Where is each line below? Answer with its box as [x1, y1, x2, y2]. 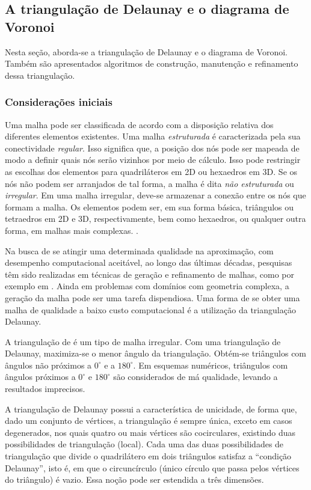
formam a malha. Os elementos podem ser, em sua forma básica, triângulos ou [5, 200, 294, 213]
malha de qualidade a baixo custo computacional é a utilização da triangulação [5, 303, 296, 316]
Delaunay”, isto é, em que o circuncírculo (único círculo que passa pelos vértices [5, 461, 300, 474]
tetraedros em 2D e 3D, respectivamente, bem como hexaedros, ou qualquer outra [5, 212, 306, 225]
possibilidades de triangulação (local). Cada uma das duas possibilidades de [5, 438, 284, 450]
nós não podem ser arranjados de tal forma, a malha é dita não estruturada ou [5, 177, 294, 189]
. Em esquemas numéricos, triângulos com [133, 358, 288, 371]
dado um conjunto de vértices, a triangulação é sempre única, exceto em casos [5, 414, 292, 427]
